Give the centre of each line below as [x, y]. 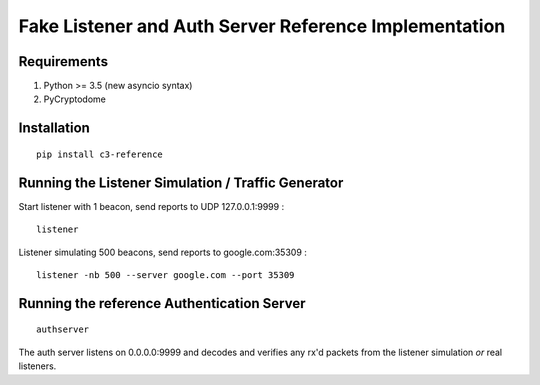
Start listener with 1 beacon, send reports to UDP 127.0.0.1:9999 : [151, 206]
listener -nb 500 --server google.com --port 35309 [165, 274]
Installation [54, 128]
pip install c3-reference [100, 154]
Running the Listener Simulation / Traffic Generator [181, 182]
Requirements [63, 61]
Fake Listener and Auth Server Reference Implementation [262, 26]
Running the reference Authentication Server [162, 303]
